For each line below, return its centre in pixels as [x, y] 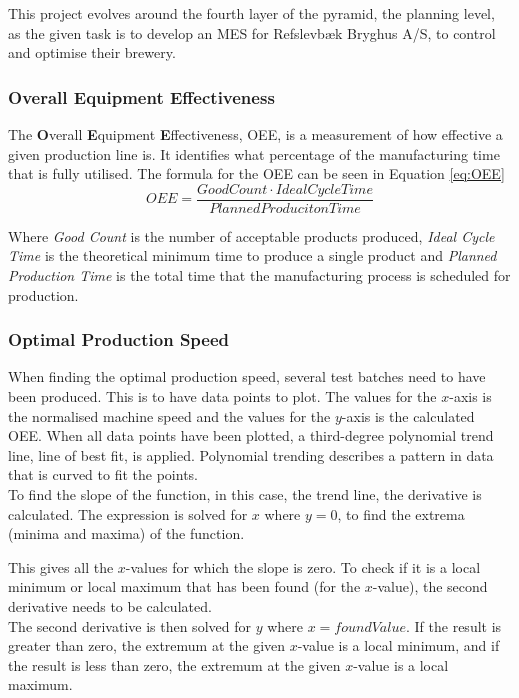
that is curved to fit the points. [103, 474]
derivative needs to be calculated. [110, 605]
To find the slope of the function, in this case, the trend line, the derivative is [245, 494]
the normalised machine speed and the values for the [169, 415]
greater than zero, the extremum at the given [147, 645]
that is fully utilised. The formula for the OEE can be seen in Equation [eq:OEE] [256, 173]
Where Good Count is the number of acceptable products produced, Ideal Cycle [251, 235]
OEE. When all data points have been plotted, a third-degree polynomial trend [251, 435]
